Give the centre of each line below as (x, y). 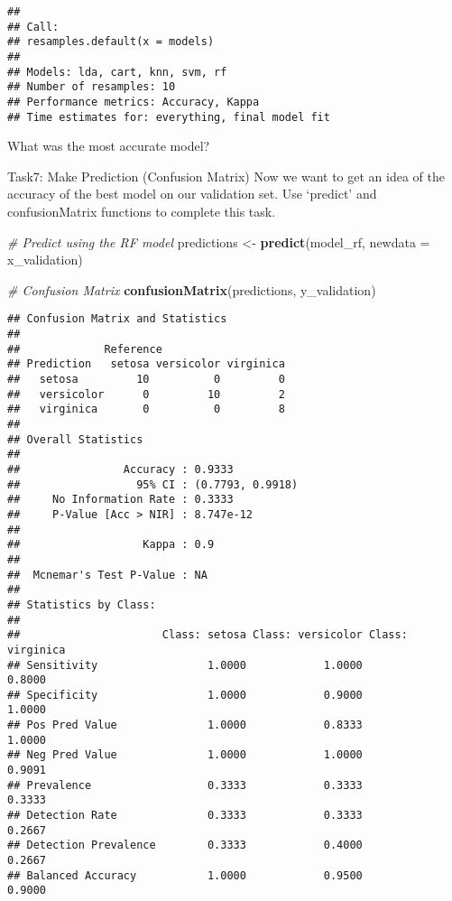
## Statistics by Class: (82, 604)
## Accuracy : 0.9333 (120, 469)
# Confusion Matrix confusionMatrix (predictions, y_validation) (192, 289)
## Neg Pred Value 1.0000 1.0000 (185, 755)
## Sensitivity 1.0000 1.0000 (185, 665)
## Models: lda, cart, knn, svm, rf (117, 72)
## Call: (33, 27)
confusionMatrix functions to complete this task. (142, 212)
